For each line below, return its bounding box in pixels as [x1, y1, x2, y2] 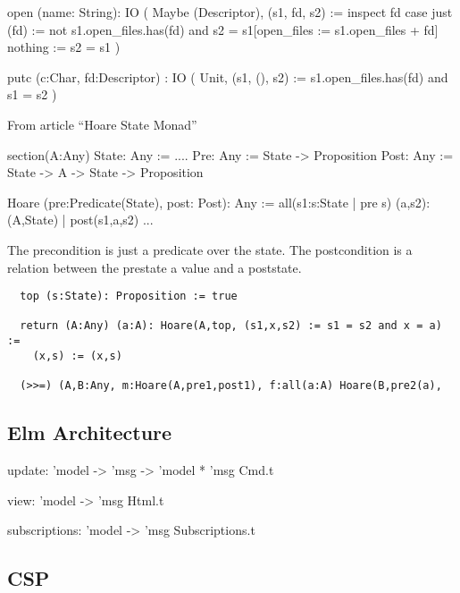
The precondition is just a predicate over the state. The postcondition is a [7, 240, 413, 258]
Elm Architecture [7, 419, 172, 446]
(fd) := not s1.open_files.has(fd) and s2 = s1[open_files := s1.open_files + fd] [7, 20, 439, 38]
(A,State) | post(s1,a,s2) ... [7, 210, 154, 229]
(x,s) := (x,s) [32, 349, 122, 362]
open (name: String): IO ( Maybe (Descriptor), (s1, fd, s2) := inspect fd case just [7, 3, 453, 21]
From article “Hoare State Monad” [7, 114, 197, 133]
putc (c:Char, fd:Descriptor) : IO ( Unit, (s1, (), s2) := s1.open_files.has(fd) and [7, 67, 448, 86]
